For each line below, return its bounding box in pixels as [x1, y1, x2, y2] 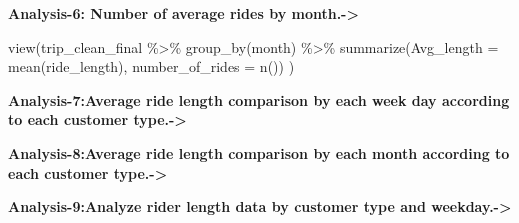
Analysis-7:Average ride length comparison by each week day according [8, 89, 510, 110]
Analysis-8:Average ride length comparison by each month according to [8, 142, 510, 163]
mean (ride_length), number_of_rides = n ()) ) [8, 56, 295, 77]
